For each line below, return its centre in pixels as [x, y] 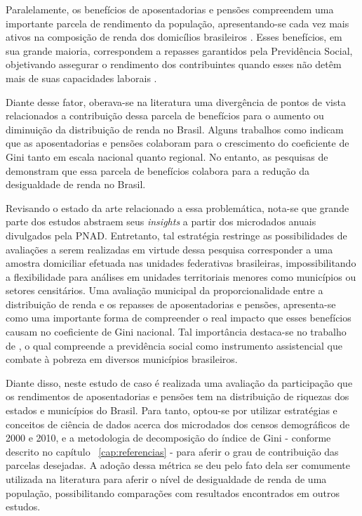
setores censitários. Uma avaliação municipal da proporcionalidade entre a [165, 290]
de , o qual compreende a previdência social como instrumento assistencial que [174, 345]
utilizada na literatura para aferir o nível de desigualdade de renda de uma [166, 479]
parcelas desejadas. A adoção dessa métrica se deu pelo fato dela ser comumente [178, 465]
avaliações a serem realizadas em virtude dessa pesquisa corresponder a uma [169, 249]
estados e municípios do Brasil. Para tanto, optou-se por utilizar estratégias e [172, 410]
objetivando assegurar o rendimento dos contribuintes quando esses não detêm [174, 64]
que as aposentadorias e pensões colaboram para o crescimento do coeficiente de [177, 143]
